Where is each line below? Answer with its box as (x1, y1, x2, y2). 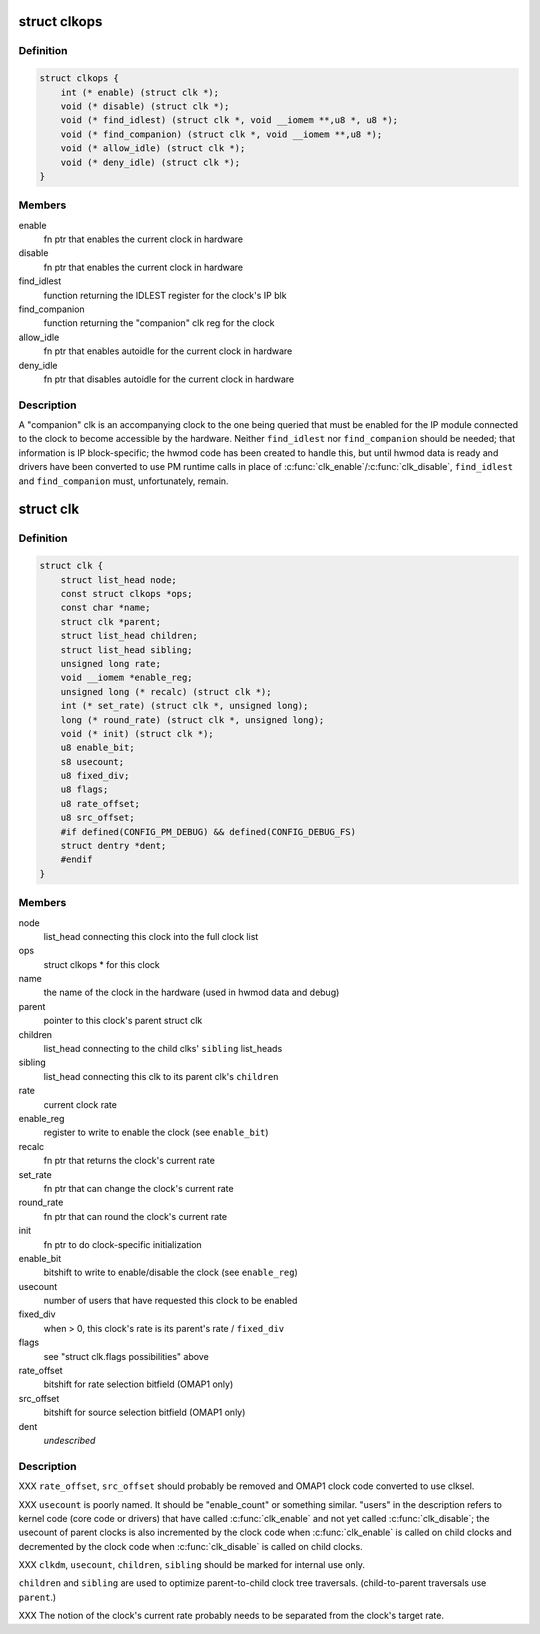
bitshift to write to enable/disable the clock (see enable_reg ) (43, 1266, 299, 1279)
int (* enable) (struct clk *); (60, 86, 220, 98)
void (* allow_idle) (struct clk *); (60, 143, 246, 154)
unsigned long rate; (60, 658, 162, 669)
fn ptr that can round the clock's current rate (43, 1210, 228, 1222)
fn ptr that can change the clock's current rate (43, 1182, 234, 1194)
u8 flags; (60, 784, 109, 795)
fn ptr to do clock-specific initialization (43, 1238, 202, 1250)
